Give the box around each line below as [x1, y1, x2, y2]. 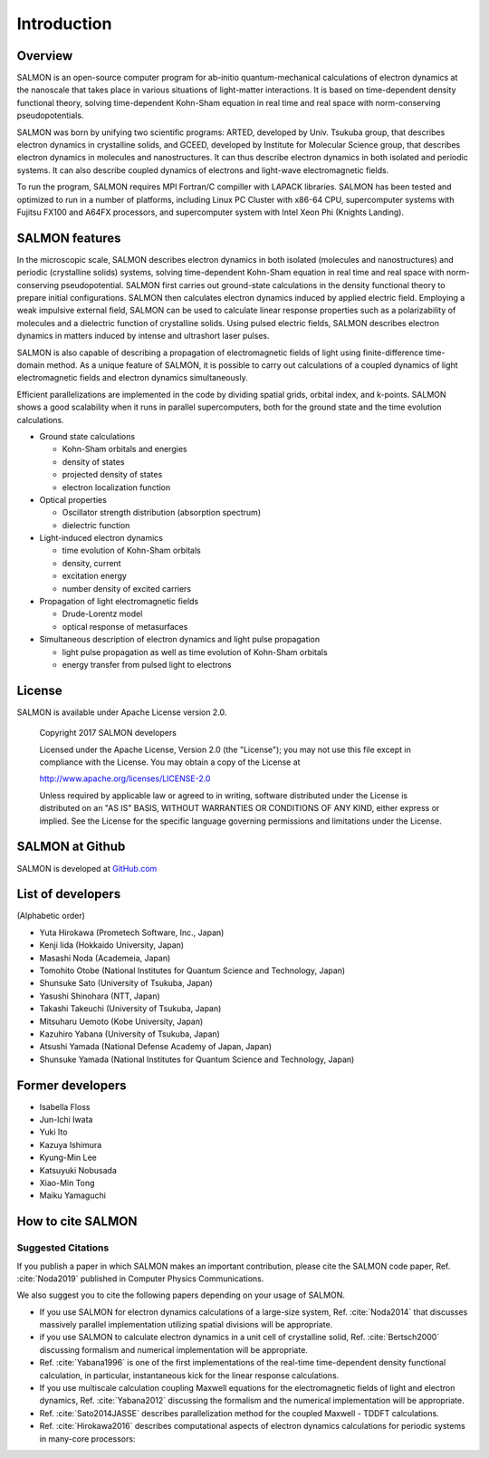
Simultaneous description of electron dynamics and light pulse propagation [39, 634, 321, 645]
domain [16, 360, 45, 371]
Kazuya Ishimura [39, 1139, 102, 1150]
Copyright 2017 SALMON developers [39, 728, 177, 739]
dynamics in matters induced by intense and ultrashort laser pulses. [16, 331, 270, 342]
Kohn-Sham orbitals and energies [62, 444, 187, 455]
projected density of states [62, 469, 163, 480]
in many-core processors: [39, 1433, 136, 1444]
